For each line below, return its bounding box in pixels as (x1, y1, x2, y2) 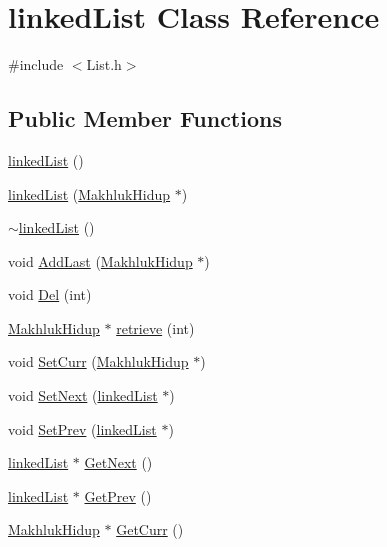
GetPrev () (84, 485, 152, 506)
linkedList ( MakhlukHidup (8, 183, 171, 204)
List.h (86, 54, 122, 75)
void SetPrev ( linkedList (8, 418, 157, 439)
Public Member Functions (8, 103, 282, 134)
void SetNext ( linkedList (8, 385, 158, 406)
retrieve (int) (116, 317, 195, 338)
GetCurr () (116, 519, 184, 540)
